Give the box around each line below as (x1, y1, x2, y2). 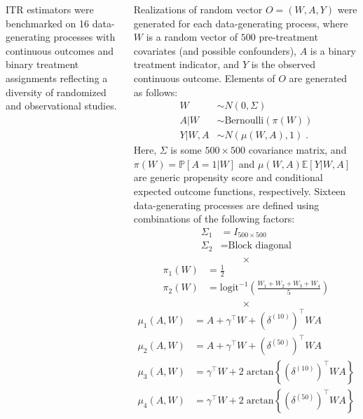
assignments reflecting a (6, 70, 108, 85)
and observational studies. (6, 98, 117, 113)
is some (170, 142, 202, 157)
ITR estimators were (6, 2, 94, 16)
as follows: (133, 84, 178, 99)
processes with (53, 29, 116, 44)
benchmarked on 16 (6, 15, 90, 30)
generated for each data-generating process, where (133, 15, 348, 30)
